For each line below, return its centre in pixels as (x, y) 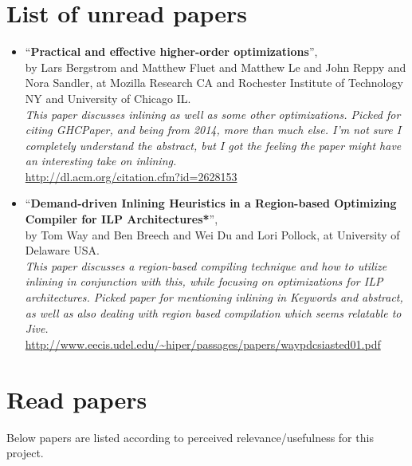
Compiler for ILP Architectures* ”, (122, 219)
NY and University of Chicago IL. (108, 98)
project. (25, 453)
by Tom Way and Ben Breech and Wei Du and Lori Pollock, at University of (212, 234)
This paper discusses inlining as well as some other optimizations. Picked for (213, 114)
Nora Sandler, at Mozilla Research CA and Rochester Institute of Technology (214, 83)
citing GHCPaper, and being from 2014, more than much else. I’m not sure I (213, 130)
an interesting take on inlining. (101, 161)
